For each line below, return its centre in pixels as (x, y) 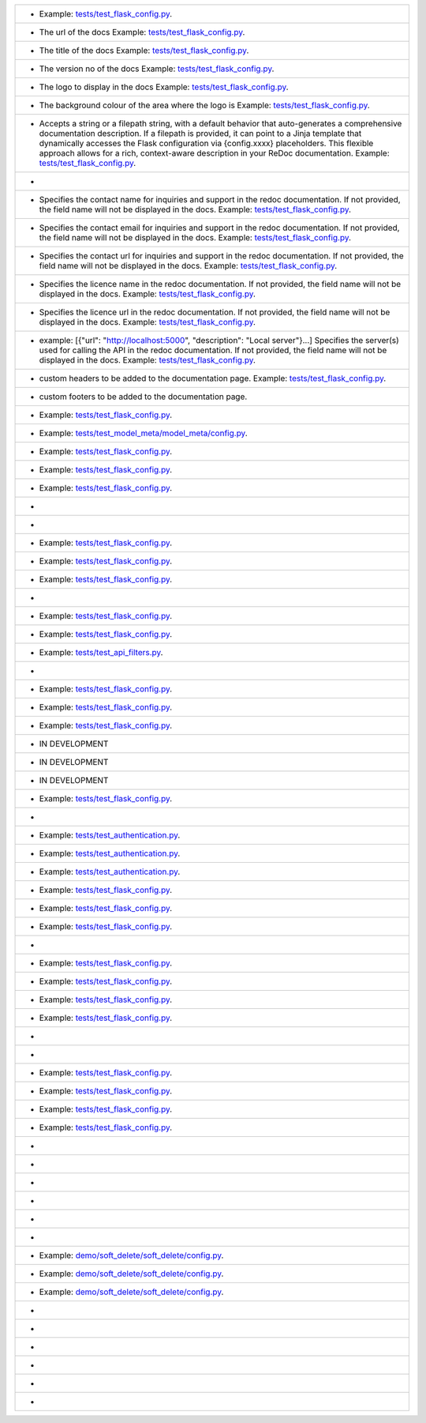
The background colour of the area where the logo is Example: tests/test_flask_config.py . (204, 105)
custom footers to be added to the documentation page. (143, 397)
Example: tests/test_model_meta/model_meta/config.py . (143, 433)
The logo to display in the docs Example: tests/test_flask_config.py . (164, 87)
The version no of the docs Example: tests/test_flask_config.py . (157, 69)
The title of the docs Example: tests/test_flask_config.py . (144, 50)
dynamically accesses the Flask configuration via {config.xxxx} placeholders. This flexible (206, 143)
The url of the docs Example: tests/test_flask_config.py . (142, 32)
